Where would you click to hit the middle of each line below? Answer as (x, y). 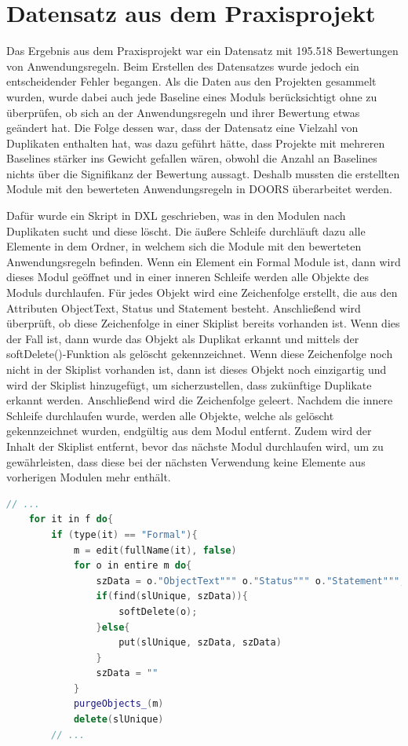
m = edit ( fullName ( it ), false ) (155, 550)
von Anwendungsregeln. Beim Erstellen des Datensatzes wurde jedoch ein (183, 66)
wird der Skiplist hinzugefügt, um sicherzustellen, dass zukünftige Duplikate (189, 384)
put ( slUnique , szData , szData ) (200, 643)
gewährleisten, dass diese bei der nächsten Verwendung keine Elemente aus (186, 461)
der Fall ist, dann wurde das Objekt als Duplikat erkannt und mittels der (183, 338)
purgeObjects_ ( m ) (118, 704)
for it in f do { (71, 519)
